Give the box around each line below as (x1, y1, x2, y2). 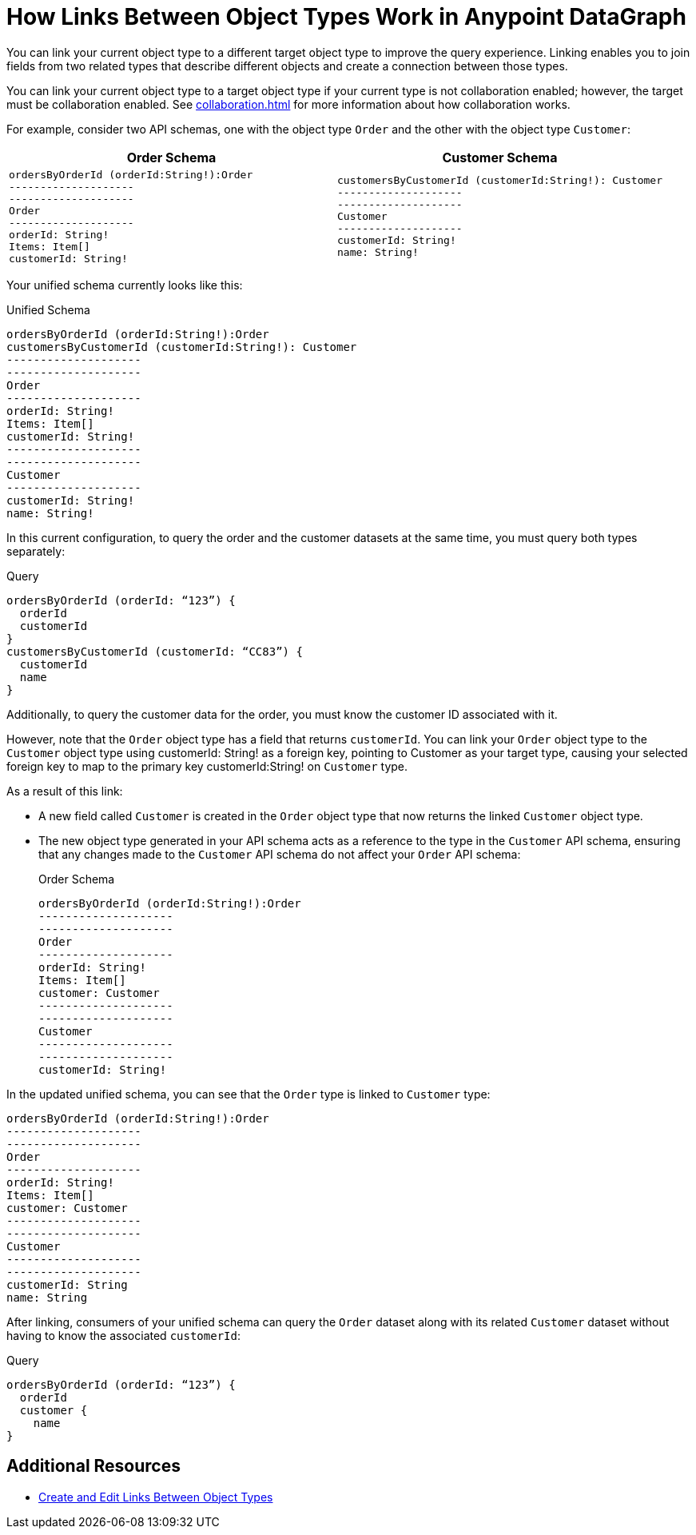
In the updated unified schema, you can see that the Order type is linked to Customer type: (6, 1086, 491, 1101)
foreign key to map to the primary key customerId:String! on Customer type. (6, 759, 408, 773)
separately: (6, 544, 66, 558)
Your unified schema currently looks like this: (6, 277, 243, 292)
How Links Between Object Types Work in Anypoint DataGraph (6, 3, 686, 30)
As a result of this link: (6, 783, 123, 798)
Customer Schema (442, 149, 558, 165)
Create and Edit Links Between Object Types (38, 1489, 273, 1504)
